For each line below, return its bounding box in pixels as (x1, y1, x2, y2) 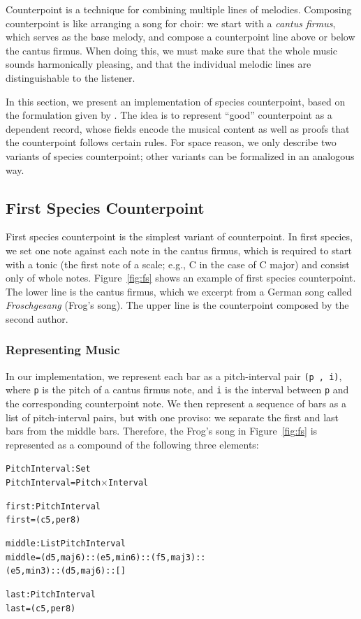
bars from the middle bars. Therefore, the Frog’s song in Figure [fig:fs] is (6, 423, 318, 438)
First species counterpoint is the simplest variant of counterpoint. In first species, (6, 229, 353, 244)
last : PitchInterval (6, 589, 96, 599)
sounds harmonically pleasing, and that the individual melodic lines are (6, 57, 311, 71)
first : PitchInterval (6, 501, 101, 511)
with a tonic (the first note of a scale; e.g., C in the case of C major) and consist (6, 256, 350, 271)
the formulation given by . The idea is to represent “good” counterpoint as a (6, 108, 332, 122)
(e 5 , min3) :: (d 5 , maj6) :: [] (6, 566, 126, 576)
